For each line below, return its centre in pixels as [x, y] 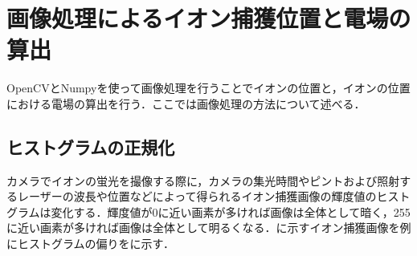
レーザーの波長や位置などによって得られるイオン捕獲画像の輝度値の [197, 196]
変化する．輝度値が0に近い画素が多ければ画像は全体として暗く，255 [231, 211]
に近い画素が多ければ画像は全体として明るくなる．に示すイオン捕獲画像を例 [209, 228]
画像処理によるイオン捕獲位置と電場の [209, 18]
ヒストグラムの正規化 [91, 146]
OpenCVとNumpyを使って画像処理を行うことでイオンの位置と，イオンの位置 [208, 88]
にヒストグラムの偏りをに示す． [91, 244]
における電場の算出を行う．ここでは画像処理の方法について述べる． [186, 103]
